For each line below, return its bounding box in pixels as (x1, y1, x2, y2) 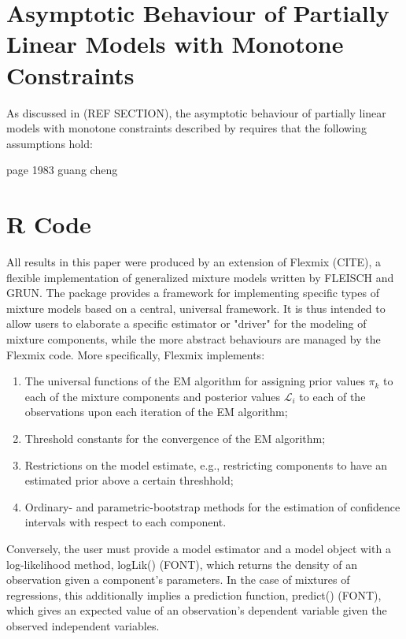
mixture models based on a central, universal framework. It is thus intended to (6, 299, 386, 316)
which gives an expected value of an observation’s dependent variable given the (6, 602, 387, 619)
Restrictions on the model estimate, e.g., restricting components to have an (24, 456, 388, 473)
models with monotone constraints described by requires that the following (6, 120, 367, 136)
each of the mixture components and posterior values (24, 388, 281, 404)
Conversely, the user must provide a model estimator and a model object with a (6, 540, 391, 556)
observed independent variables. (6, 617, 160, 633)
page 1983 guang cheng (6, 162, 118, 178)
